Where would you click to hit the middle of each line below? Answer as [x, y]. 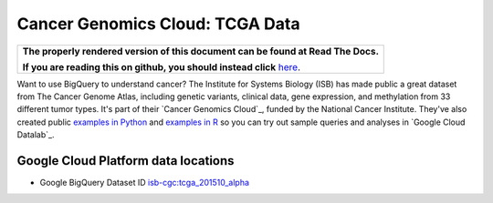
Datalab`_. [36, 135]
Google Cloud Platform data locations [126, 161]
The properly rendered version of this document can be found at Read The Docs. [200, 51]
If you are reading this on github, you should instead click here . [162, 66]
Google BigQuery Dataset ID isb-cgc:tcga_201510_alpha [145, 183]
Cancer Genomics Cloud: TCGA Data [158, 24]
